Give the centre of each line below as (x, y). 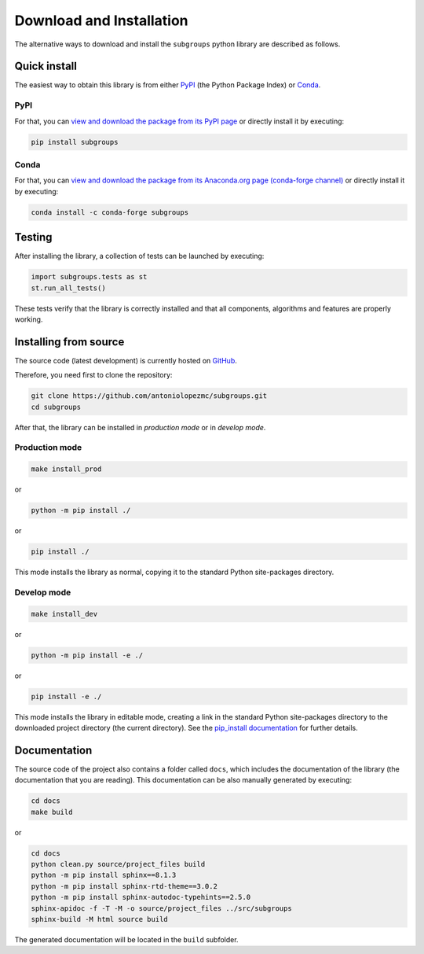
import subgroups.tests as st (89, 277)
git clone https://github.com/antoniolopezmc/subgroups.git (149, 396)
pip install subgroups (75, 142)
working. (29, 319)
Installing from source (69, 342)
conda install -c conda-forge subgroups (110, 212)
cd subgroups (56, 407)
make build (52, 812)
